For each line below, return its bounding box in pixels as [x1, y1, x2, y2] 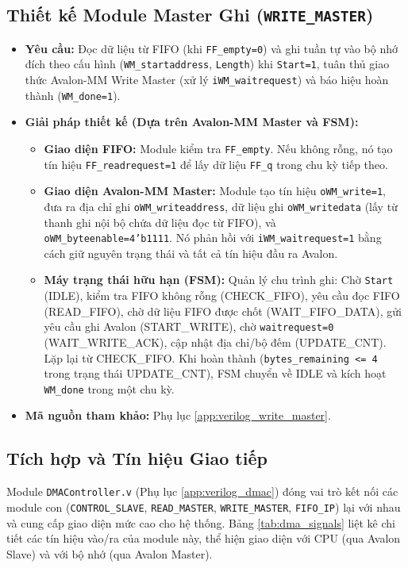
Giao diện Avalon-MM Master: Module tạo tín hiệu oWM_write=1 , [44, 182, 386, 199]
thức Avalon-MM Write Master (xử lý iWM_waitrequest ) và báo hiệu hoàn [25, 71, 389, 88]
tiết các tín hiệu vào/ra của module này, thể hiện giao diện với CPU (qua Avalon [6, 530, 401, 547]
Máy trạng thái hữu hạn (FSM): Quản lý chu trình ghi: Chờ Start [44, 271, 394, 288]
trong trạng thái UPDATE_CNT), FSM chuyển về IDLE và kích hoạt [44, 365, 387, 382]
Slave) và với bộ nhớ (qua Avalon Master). [6, 545, 213, 562]
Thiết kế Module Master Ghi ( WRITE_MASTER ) [6, 2, 374, 27]
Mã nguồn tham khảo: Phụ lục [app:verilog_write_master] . [25, 407, 331, 424]
